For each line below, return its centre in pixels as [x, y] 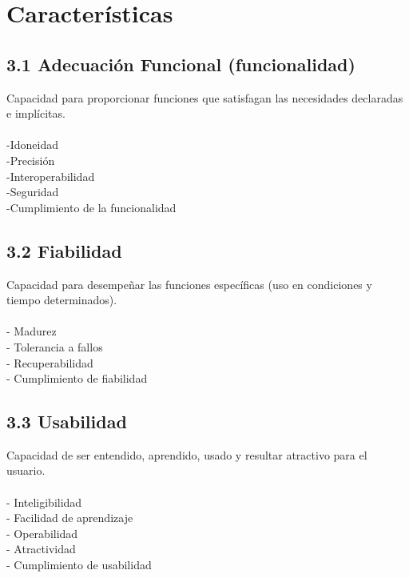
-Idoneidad [32, 144]
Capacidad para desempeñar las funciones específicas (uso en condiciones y [189, 284]
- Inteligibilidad [44, 502]
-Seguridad [33, 192]
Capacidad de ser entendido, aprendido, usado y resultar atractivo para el [187, 454]
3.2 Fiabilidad [64, 250]
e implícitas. [36, 113]
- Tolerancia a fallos [55, 346]
